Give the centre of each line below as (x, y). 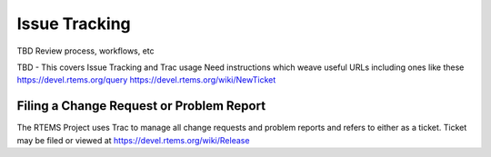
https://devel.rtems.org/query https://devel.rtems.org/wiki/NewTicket (146, 80)
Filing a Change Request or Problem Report (141, 106)
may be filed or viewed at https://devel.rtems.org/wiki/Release (133, 140)
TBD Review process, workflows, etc (85, 51)
